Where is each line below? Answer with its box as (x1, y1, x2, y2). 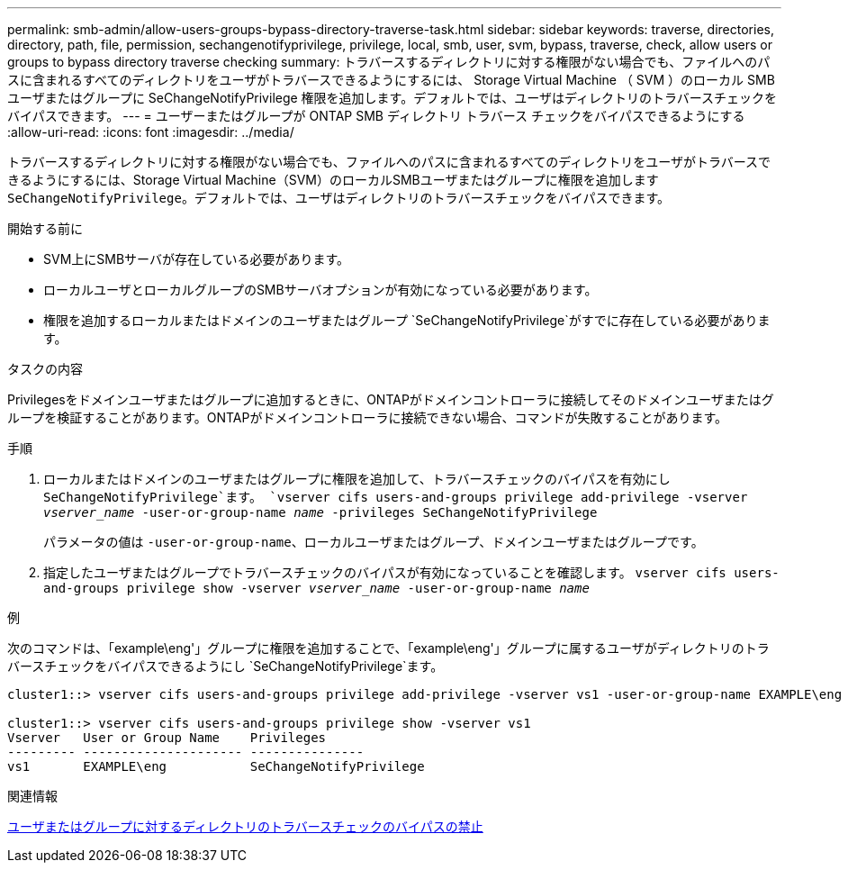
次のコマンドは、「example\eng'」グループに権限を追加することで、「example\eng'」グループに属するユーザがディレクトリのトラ (7, 640, 770, 656)
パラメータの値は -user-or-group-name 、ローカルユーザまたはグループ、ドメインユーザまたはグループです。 (43, 534, 704, 549)
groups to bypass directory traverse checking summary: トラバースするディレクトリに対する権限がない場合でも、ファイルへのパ (7, 54, 771, 69)
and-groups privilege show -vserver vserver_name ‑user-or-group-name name (43, 581, 590, 595)
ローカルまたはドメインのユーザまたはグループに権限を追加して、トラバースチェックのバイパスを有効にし (43, 471, 671, 486)
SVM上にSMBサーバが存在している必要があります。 (43, 251, 350, 267)
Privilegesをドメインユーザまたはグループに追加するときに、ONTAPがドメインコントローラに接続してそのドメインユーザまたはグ (7, 392, 774, 407)
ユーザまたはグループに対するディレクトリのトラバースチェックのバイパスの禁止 (7, 819, 483, 834)
